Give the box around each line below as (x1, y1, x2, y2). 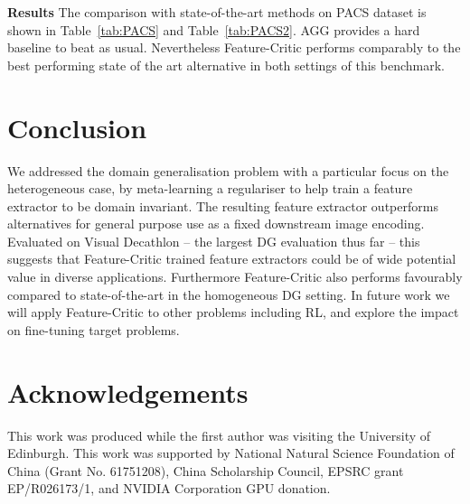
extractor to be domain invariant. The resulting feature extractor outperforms (7, 196, 438, 215)
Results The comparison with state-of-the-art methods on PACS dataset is (7, 3, 427, 21)
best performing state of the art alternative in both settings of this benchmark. (7, 55, 445, 74)
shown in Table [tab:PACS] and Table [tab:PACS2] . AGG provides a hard (7, 20, 420, 39)
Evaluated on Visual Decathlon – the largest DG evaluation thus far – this (7, 231, 420, 250)
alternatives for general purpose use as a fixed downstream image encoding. (7, 214, 425, 233)
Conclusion (7, 108, 147, 145)
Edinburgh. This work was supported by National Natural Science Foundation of (7, 443, 455, 462)
